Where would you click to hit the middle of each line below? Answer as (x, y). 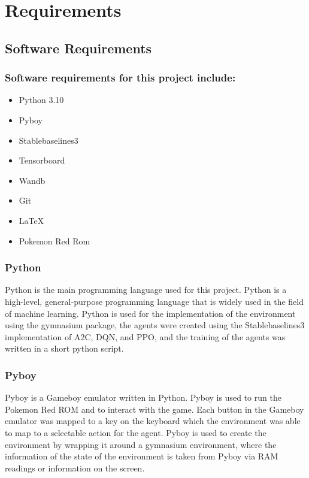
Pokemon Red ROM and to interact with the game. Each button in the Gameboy (154, 409)
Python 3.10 (41, 100)
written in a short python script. (64, 348)
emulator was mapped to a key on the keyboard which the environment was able (153, 421)
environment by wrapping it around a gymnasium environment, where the (141, 444)
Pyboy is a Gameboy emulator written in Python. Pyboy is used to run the (143, 397)
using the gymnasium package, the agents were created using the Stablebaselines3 (155, 325)
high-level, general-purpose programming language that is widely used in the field (154, 301)
